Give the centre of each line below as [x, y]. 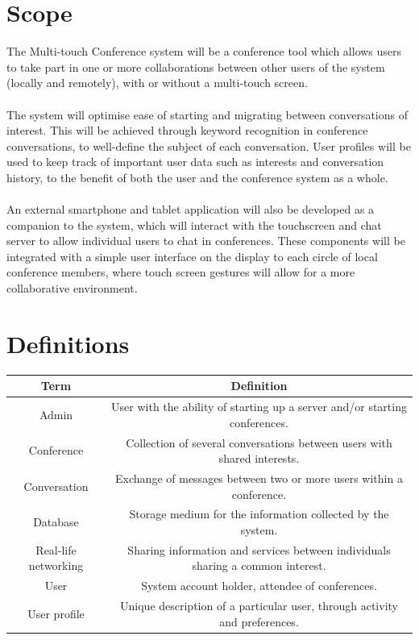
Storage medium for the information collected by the [259, 514]
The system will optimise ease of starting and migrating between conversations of [207, 114]
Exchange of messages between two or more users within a [259, 478]
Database [56, 522]
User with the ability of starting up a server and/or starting [259, 407]
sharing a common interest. [259, 565]
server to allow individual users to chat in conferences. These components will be [206, 241]
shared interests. [259, 458]
